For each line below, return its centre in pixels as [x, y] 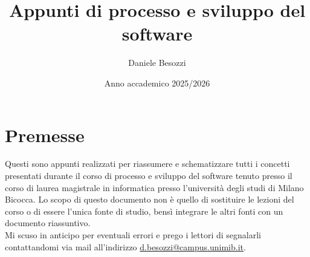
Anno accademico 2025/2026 [157, 83]
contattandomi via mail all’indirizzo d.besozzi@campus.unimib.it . [125, 246]
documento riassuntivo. [48, 223]
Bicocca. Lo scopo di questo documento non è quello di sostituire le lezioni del [150, 199]
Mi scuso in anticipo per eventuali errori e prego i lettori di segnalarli [133, 235]
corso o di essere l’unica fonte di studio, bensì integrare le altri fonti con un [144, 211]
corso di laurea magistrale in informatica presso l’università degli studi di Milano [154, 187]
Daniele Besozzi [157, 63]
